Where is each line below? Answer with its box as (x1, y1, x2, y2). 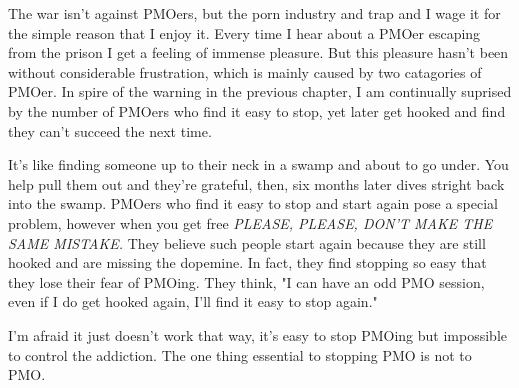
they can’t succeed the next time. (8, 120, 212, 141)
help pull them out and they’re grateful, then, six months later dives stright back (8, 173, 505, 194)
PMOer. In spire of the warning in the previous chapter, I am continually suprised (8, 81, 512, 102)
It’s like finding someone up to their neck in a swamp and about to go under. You (8, 154, 509, 175)
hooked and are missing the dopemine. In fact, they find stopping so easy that (8, 252, 487, 273)
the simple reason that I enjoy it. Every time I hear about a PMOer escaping (8, 22, 481, 43)
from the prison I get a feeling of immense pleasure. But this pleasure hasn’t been (8, 42, 509, 63)
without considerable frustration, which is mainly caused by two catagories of (8, 61, 482, 82)
